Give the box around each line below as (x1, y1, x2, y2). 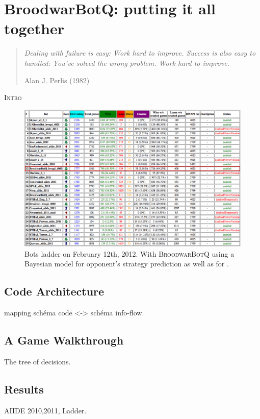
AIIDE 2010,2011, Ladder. (4, 405, 87, 415)
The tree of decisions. (4, 356, 71, 366)
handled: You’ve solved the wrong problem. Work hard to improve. (24, 57, 229, 68)
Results (4, 381, 44, 397)
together (4, 18, 64, 39)
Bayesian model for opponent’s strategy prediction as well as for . (24, 258, 229, 269)
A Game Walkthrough (4, 332, 124, 348)
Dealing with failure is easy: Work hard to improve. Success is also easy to (24, 47, 256, 58)
